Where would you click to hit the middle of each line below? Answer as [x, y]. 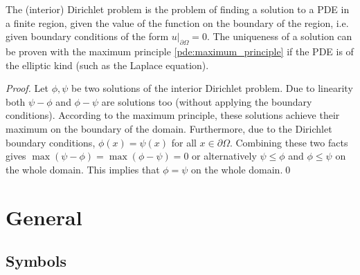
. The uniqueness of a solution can [279, 36]
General [44, 217]
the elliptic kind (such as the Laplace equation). [107, 65]
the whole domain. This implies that [83, 169]
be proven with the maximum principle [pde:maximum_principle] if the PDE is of [180, 51]
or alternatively [224, 156]
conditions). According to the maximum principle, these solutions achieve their [173, 115]
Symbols [36, 261]
